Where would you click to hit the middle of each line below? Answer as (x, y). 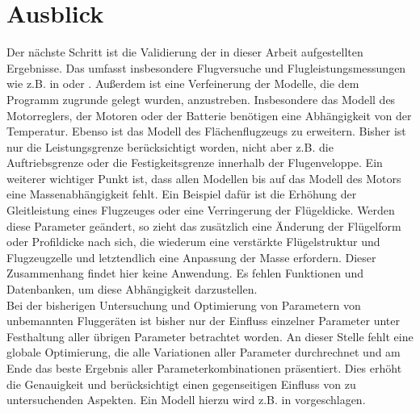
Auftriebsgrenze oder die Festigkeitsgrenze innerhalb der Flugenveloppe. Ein (195, 163)
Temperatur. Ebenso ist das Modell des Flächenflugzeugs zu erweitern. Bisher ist (206, 131)
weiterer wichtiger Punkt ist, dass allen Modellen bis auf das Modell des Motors (204, 178)
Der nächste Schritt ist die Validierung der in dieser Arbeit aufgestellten (185, 52)
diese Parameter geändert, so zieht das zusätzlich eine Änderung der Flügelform (204, 225)
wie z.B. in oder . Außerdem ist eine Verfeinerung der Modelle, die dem (183, 83)
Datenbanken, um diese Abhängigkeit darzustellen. (132, 289)
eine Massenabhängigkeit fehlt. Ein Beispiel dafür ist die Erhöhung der (182, 194)
